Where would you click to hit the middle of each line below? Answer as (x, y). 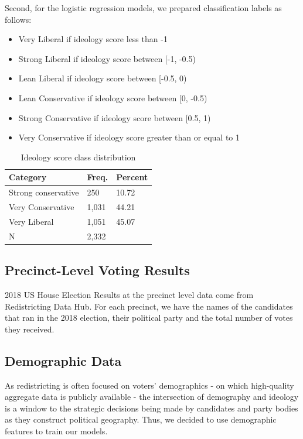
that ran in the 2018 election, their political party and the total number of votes (149, 318)
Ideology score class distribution (78, 157)
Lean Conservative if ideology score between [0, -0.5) (113, 97)
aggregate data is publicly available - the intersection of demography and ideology (152, 397)
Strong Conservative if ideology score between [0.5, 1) (115, 117)
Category (28, 177)
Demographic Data (63, 360)
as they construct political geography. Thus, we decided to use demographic (141, 419)
